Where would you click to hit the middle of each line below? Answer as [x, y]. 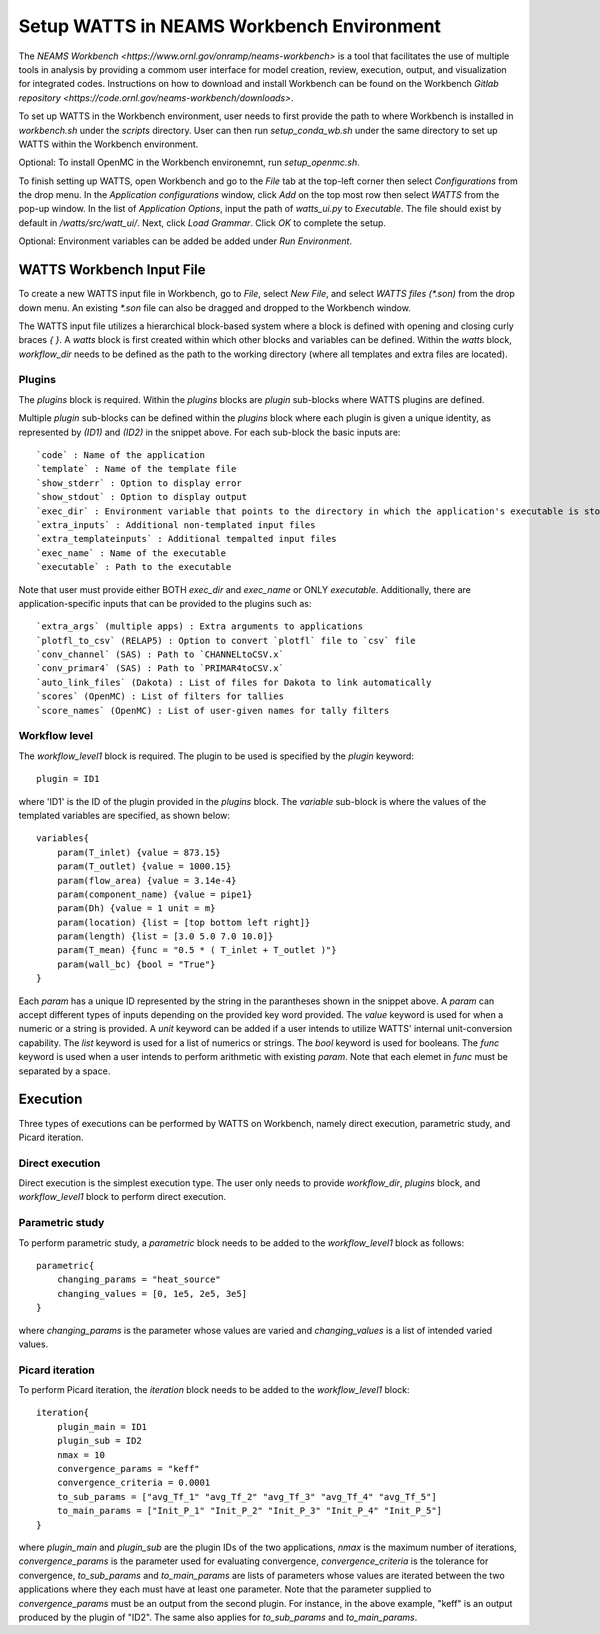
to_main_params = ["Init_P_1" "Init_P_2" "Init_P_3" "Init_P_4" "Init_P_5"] [249, 1511]
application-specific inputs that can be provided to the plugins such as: [165, 603]
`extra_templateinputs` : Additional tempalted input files [186, 539]
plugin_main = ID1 [102, 1426]
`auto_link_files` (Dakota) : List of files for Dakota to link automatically [234, 682]
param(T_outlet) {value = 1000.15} [144, 866]
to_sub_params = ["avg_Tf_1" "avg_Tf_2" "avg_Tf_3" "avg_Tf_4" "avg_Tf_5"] [246, 1496]
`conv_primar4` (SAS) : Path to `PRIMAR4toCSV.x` [160, 668]
